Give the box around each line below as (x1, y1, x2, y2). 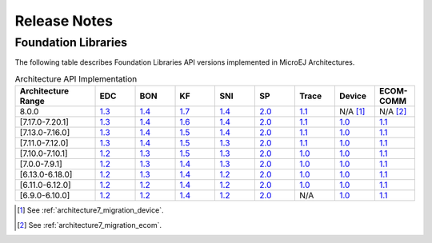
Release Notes (14, 12, 114, 30)
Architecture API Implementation (14, 73, 138, 84)
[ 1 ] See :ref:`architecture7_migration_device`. (17, 205, 164, 215)
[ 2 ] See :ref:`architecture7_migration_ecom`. (17, 220, 162, 229)
